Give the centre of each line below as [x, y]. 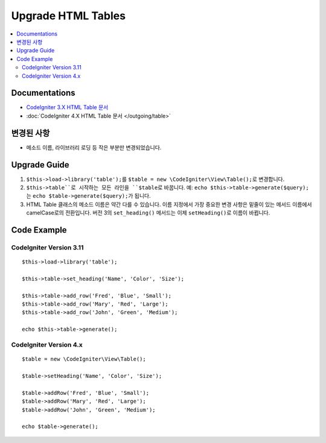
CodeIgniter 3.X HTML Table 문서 [67, 107]
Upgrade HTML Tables [69, 16]
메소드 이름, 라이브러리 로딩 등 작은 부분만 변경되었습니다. [94, 147]
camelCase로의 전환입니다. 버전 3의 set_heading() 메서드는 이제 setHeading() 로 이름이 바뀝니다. [148, 213]
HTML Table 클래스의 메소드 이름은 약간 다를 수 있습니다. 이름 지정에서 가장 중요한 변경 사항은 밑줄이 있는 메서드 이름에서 [169, 204]
